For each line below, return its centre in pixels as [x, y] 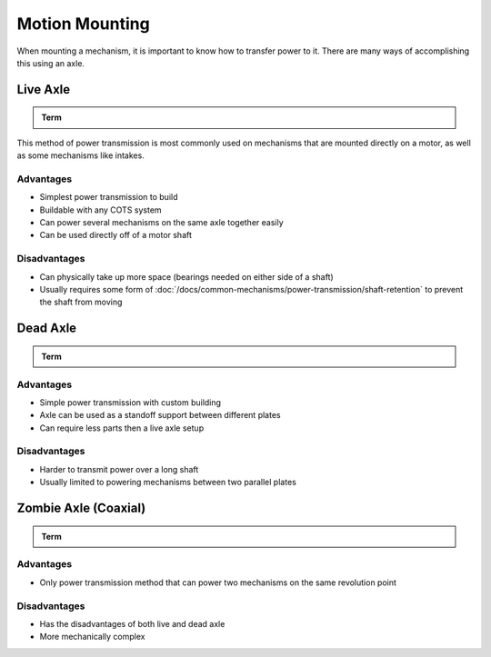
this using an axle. [51, 63]
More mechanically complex [92, 637]
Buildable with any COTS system [101, 210]
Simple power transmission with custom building [130, 402]
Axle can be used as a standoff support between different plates [160, 415]
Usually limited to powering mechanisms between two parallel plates [168, 483]
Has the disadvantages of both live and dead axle [132, 623]
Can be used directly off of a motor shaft [116, 235]
